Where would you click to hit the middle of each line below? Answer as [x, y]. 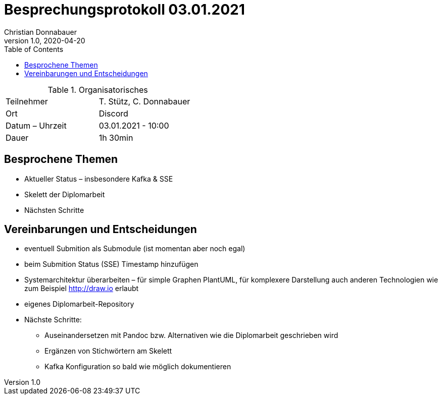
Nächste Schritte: [53, 320]
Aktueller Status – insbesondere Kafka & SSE [99, 179]
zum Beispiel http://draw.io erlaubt [82, 289]
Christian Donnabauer [40, 32]
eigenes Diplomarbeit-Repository [79, 304]
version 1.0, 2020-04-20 [45, 40]
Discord [113, 113]
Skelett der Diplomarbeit [65, 194]
